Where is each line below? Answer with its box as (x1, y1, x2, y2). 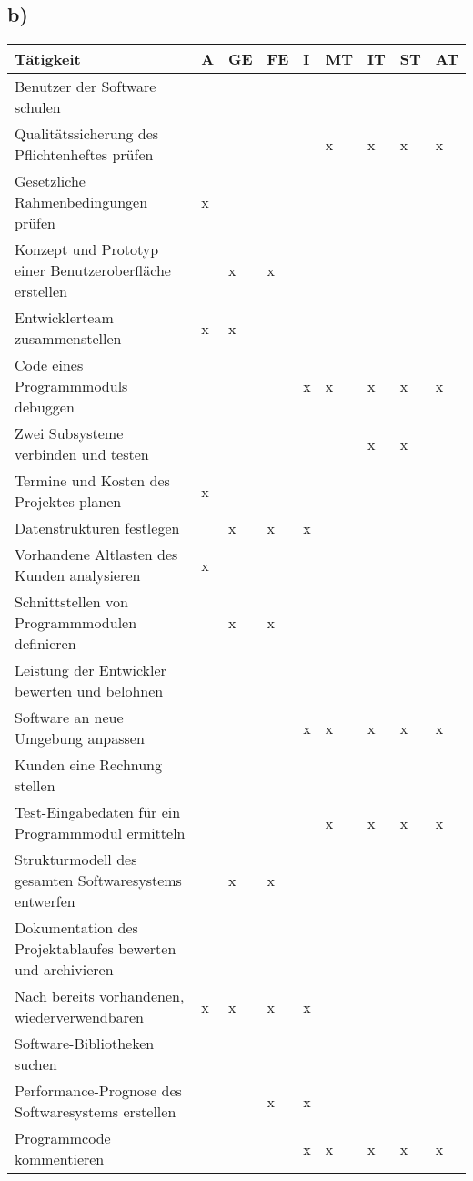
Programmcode (15, 1127, 111, 1149)
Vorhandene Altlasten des (15, 544, 178, 565)
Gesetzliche (15, 170, 86, 192)
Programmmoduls (15, 375, 128, 397)
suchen (15, 1054, 57, 1075)
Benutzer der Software (15, 76, 156, 97)
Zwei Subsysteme (15, 423, 124, 444)
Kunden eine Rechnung (15, 754, 163, 776)
